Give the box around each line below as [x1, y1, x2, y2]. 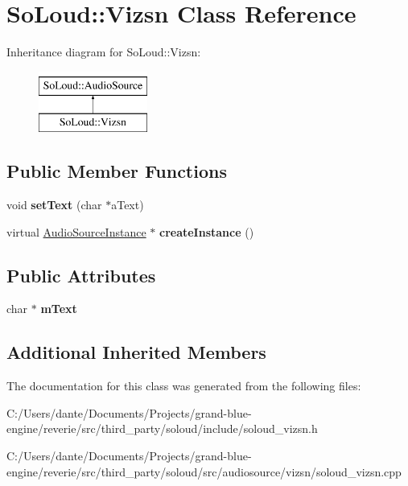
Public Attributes [6, 262, 156, 287]
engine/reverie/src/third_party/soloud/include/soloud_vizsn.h [6, 420, 318, 437]
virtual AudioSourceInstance [6, 223, 146, 240]
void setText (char [6, 196, 102, 213]
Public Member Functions [6, 159, 227, 183]
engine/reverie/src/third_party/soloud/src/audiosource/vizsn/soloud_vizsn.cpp [6, 463, 402, 480]
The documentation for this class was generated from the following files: [6, 377, 361, 394]
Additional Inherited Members [6, 340, 266, 364]
